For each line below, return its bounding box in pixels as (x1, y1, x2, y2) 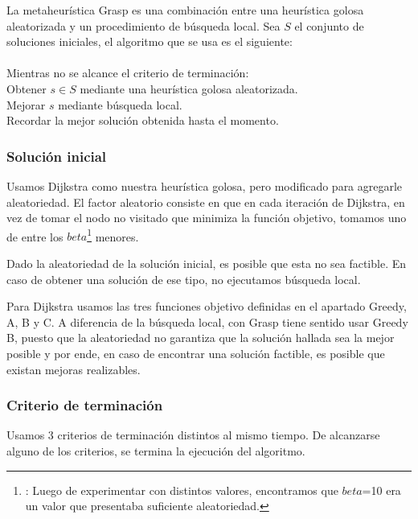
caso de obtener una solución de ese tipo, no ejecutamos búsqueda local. (6, 270, 361, 287)
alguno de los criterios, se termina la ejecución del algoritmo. (6, 442, 305, 459)
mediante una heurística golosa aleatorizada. (80, 80, 298, 97)
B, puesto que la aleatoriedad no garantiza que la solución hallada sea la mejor (6, 329, 395, 346)
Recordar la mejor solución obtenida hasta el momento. (6, 112, 279, 129)
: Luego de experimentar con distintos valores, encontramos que (25, 481, 338, 498)
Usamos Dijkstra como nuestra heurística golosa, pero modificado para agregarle (6, 177, 403, 194)
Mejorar (6, 96, 46, 113)
